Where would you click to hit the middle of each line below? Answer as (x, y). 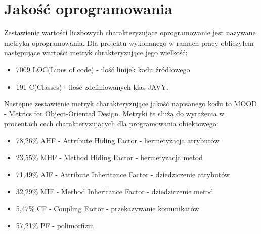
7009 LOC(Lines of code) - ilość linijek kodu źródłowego (103, 69)
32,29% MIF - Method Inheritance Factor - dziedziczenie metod (115, 191)
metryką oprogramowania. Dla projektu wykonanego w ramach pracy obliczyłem (129, 42)
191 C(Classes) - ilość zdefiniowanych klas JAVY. (92, 86)
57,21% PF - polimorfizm (55, 225)
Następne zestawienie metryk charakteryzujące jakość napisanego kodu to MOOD (130, 104)
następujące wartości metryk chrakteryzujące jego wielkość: (96, 52)
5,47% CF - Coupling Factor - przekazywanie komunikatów (107, 208)
